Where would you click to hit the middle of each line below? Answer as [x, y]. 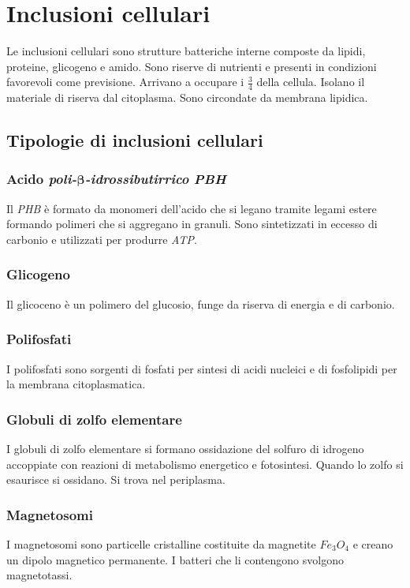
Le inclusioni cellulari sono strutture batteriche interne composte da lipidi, [186, 51]
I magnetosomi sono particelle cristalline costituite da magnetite [161, 543]
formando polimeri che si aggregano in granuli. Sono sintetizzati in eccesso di [192, 224]
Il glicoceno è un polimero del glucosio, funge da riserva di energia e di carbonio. [201, 303]
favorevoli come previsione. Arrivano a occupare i [125, 82]
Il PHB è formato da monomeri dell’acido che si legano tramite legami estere [192, 208]
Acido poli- [42, 179]
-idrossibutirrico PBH [155, 179]
